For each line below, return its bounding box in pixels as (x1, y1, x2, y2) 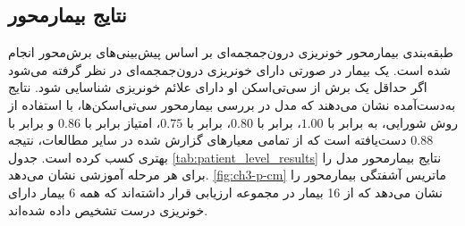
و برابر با (8, 113, 55, 131)
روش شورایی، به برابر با (327, 113, 458, 131)
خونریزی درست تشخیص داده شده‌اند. (8, 200, 208, 219)
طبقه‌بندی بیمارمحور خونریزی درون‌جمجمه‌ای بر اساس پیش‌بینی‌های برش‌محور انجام (8, 43, 453, 62)
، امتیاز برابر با (84, 113, 161, 131)
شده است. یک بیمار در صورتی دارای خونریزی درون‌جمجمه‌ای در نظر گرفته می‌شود (8, 60, 452, 79)
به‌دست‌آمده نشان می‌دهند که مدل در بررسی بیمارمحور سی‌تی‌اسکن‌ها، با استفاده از (8, 95, 456, 113)
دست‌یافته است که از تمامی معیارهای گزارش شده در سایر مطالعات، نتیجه (8, 130, 407, 149)
